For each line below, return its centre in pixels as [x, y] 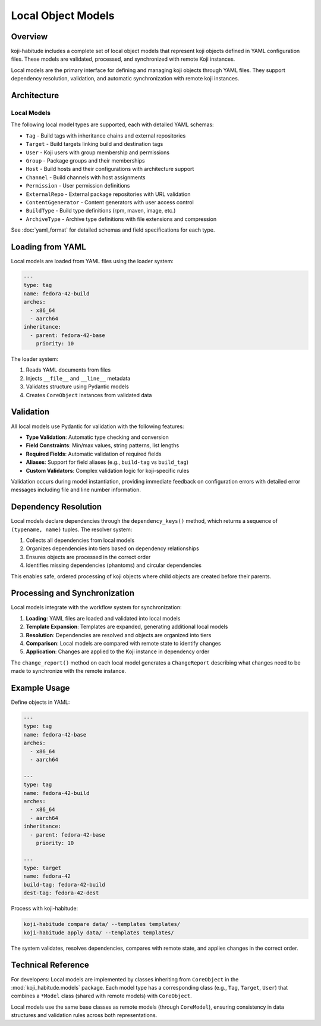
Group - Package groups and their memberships [85, 160]
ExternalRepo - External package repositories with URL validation [108, 194]
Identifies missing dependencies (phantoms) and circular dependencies [114, 565]
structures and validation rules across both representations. [84, 1015]
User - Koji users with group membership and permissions [97, 152]
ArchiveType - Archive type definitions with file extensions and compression [121, 219]
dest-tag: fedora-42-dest [61, 893]
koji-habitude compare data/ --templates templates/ [102, 924]
